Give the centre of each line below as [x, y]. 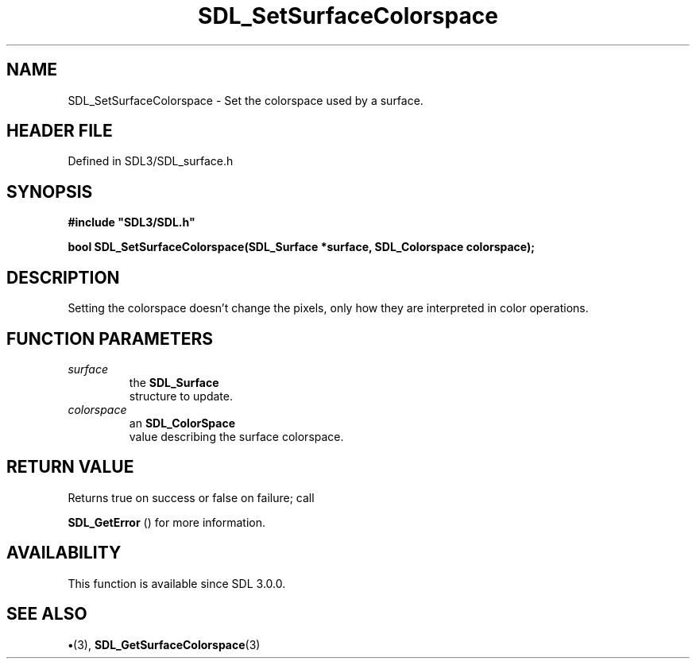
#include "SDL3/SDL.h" [131, 222]
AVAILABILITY [64, 553]
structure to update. [181, 396]
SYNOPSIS [50, 191]
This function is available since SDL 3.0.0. [177, 583]
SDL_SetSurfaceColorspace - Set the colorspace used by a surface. [246, 100]
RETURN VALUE [70, 467]
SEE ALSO [47, 614]
